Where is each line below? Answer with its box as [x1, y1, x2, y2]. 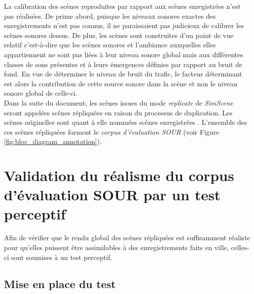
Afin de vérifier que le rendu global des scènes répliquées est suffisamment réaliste [4, 232, 251, 243]
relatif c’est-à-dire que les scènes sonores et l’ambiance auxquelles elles [4, 39, 216, 50]
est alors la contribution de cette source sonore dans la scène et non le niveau [4, 78, 238, 88]
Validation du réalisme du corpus [4, 165, 234, 185]
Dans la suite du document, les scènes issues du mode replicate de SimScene [4, 97, 233, 108]
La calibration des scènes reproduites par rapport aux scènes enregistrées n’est [4, 1, 241, 11]
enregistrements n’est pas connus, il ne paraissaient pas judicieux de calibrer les [4, 20, 244, 31]
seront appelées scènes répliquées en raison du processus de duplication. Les [4, 107, 233, 117]
